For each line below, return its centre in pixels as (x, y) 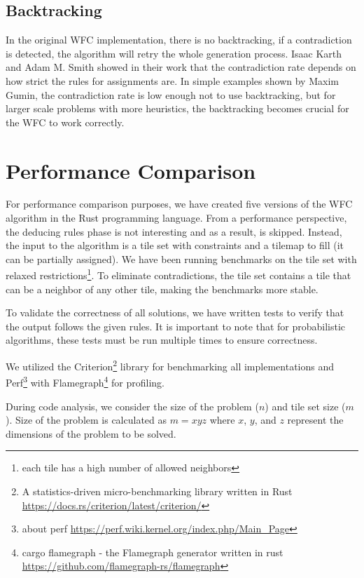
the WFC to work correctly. (65, 122)
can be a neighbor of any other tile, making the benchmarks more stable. (162, 289)
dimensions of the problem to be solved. (91, 433)
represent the (315, 420)
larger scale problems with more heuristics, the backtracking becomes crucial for (177, 108)
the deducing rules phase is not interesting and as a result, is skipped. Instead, (174, 231)
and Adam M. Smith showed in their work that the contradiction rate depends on (181, 67)
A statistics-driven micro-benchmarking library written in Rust (157, 491)
